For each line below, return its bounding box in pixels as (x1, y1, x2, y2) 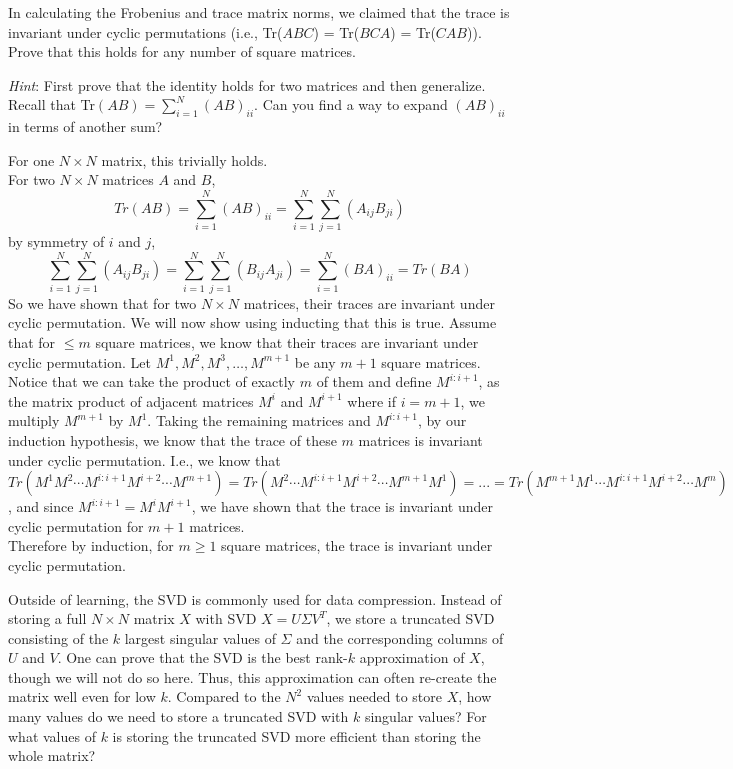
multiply (8, 410, 60, 431)
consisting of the (8, 627, 109, 648)
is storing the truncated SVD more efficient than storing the (112, 725, 481, 746)
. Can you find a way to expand (254, 94, 448, 115)
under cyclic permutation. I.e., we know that (8, 449, 281, 470)
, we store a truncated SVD (326, 608, 495, 629)
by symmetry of (8, 231, 105, 252)
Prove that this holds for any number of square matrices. (8, 41, 356, 62)
